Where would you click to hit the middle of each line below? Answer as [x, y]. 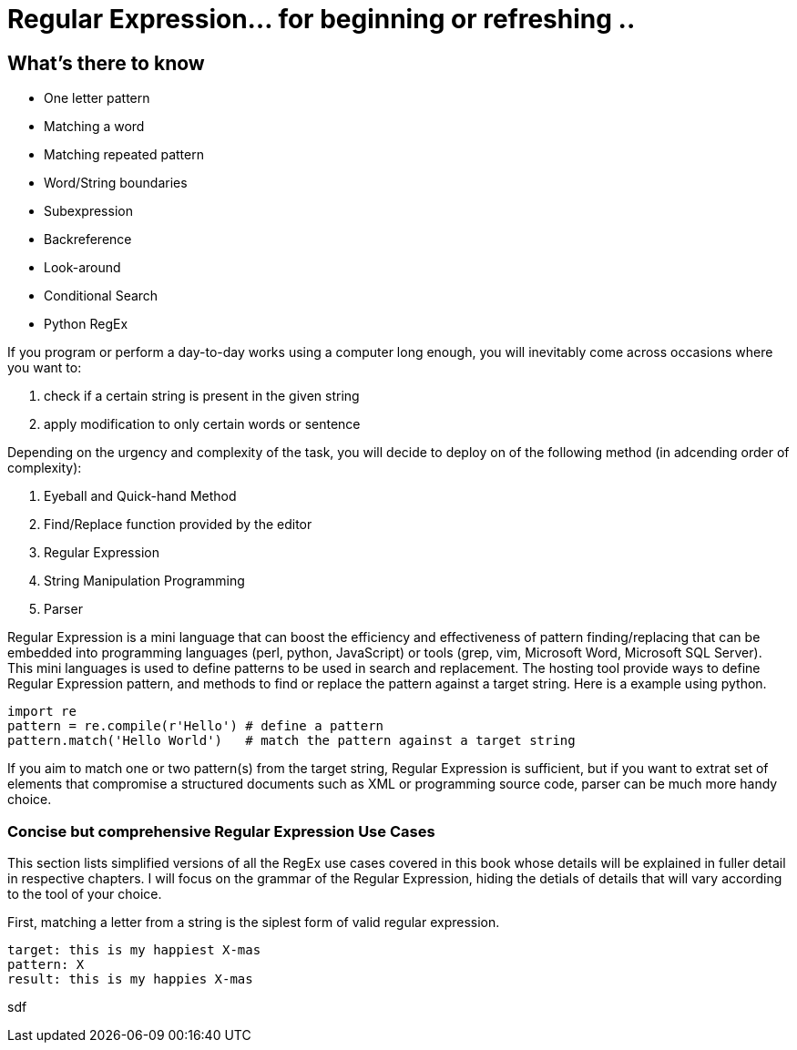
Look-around [82, 268]
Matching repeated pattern [124, 155]
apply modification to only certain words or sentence [202, 424]
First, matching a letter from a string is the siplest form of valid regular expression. [254, 922]
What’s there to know [106, 63]
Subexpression [88, 211]
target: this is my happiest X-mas [134, 949]
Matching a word [94, 127]
